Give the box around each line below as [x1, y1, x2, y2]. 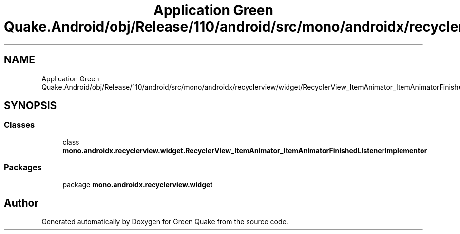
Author [4, 196, 38, 209]
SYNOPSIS [4, 99, 57, 112]
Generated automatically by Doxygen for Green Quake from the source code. [41, 217, 288, 226]
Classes [4, 120, 35, 130]
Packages [4, 162, 42, 173]
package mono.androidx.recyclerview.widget [62, 180, 213, 189]
